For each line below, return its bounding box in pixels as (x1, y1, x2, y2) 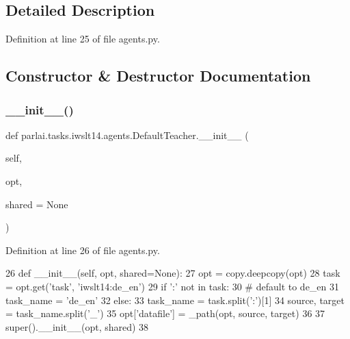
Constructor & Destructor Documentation (5, 65, 311, 86)
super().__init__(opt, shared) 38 (5, 319, 149, 334)
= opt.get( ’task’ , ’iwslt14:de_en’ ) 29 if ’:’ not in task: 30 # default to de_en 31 (5, 279, 340, 293)
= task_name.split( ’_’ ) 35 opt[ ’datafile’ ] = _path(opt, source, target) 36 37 (5, 306, 325, 321)
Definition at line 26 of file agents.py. (5, 242, 160, 257)
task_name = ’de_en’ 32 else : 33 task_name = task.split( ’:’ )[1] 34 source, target (5, 292, 345, 307)
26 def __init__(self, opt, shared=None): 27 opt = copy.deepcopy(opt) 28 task (5, 266, 340, 280)
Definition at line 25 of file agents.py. (5, 32, 160, 46)
